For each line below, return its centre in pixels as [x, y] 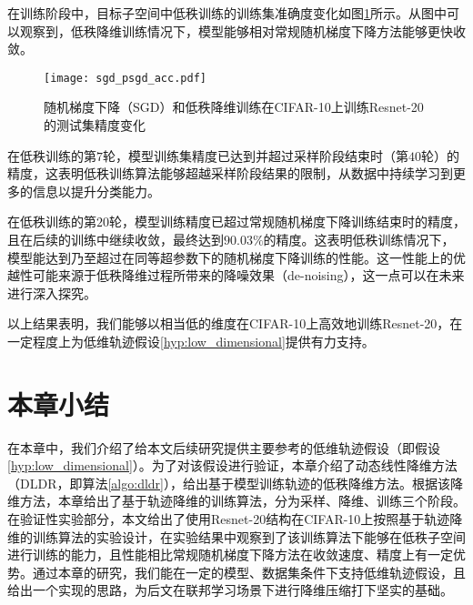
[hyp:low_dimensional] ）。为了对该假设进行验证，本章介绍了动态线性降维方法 [232, 465]
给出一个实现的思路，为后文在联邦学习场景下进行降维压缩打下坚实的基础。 [230, 590]
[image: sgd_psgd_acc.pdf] [125, 78]
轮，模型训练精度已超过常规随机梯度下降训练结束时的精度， [287, 222]
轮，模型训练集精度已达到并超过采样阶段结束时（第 [256, 155]
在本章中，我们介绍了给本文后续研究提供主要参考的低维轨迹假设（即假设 [224, 447]
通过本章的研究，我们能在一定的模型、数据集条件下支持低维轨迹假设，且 [249, 572]
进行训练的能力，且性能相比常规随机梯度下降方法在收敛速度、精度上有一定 [230, 555]
